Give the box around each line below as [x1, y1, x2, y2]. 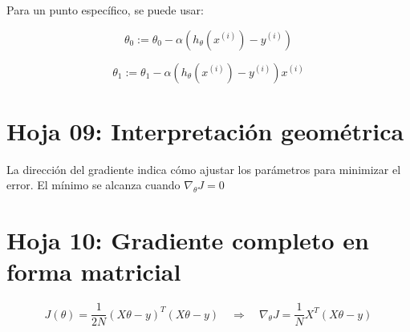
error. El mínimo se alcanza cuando [6, 176, 181, 193]
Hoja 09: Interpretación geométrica [6, 114, 404, 147]
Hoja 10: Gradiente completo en [6, 224, 369, 257]
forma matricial [6, 255, 181, 288]
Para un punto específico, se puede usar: [6, 2, 204, 18]
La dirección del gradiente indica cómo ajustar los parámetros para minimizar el [6, 160, 401, 177]
